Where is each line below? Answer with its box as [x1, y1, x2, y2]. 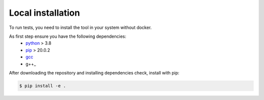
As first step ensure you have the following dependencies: [9, 33, 127, 39]
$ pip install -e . [19, 83, 66, 88]
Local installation [9, 7, 80, 18]
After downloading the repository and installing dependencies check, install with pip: [9, 70, 179, 75]
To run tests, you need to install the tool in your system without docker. [9, 25, 152, 30]
